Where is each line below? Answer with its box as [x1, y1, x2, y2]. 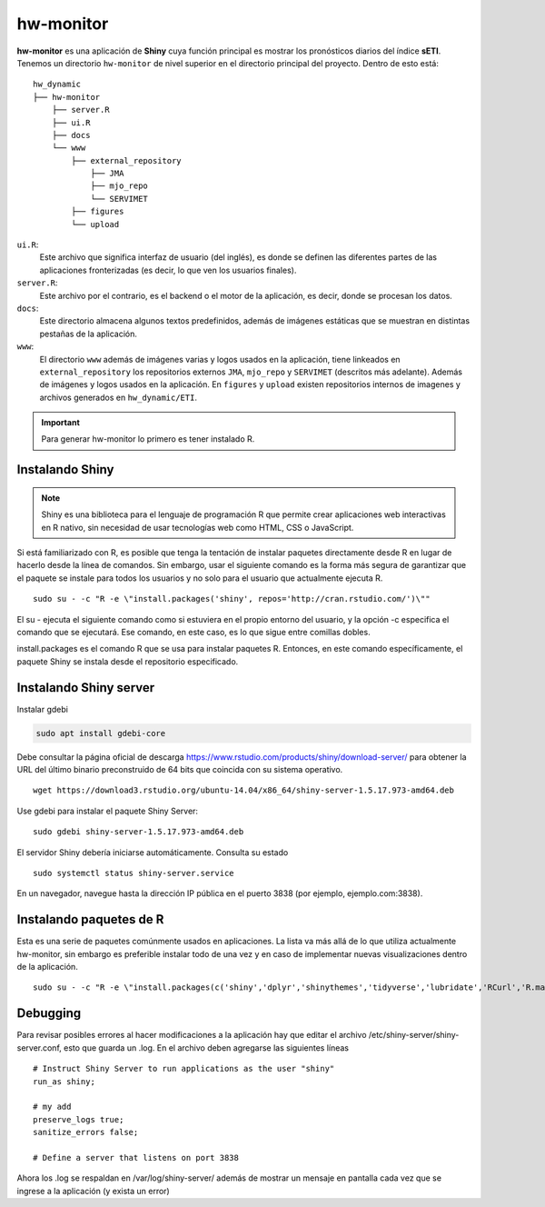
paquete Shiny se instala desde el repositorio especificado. [16, 655, 239, 667]
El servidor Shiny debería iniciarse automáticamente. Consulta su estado [16, 846, 289, 858]
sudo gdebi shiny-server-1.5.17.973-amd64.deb [33, 827, 244, 837]
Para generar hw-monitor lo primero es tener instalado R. [41, 434, 255, 444]
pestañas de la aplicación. [39, 328, 138, 339]
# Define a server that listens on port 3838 [33, 1152, 240, 1162]
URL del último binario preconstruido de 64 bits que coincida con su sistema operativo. [16, 764, 343, 775]
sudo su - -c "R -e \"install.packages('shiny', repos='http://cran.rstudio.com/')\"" [33, 594, 431, 604]
